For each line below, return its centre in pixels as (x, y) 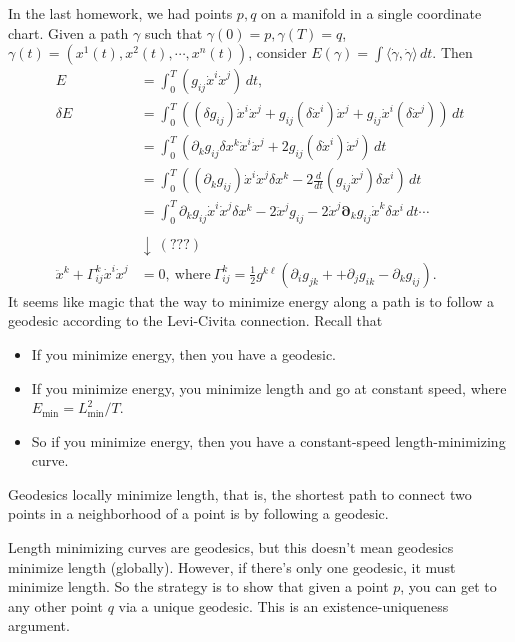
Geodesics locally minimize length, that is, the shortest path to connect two (240, 493)
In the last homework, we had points (120, 13)
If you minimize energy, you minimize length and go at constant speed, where (269, 387)
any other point (55, 605)
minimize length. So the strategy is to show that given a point (198, 586)
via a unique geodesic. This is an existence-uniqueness (283, 605)
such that (173, 32)
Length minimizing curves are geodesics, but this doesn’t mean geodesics (231, 547)
